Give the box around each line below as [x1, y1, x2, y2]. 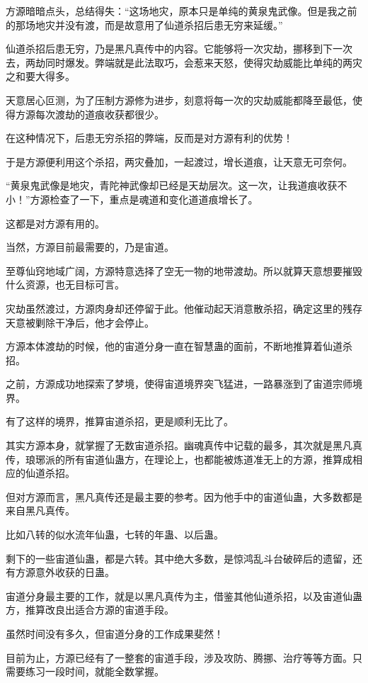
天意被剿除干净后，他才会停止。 [6, 315, 154, 329]
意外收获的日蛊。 [35, 565, 115, 580]
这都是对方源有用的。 [6, 215, 105, 230]
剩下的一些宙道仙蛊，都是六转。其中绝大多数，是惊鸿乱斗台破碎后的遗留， [6, 551, 352, 565]
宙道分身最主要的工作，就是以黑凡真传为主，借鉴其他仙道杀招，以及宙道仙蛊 [6, 588, 362, 603]
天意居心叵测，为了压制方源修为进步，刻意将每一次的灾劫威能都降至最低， [6, 92, 352, 107]
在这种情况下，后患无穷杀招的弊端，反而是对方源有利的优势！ [6, 130, 293, 145]
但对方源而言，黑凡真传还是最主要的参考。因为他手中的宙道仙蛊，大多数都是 [6, 489, 362, 504]
